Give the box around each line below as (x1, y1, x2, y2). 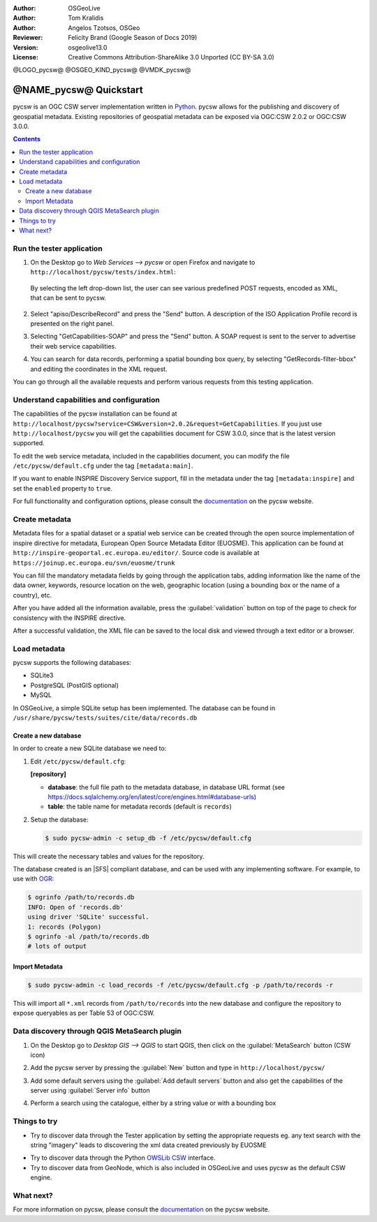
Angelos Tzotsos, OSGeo (68, 23, 140, 31)
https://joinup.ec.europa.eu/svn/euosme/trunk (13, 559, 175, 567)
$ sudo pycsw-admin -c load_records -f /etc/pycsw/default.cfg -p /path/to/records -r (27, 981, 334, 989)
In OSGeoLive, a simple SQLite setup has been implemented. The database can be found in (13, 703, 276, 712)
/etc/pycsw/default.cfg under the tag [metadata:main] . (13, 462, 193, 470)
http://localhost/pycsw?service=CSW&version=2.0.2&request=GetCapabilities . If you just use (13, 419, 323, 428)
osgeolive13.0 (68, 43, 108, 52)
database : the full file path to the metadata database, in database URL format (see (47, 782, 286, 791)
